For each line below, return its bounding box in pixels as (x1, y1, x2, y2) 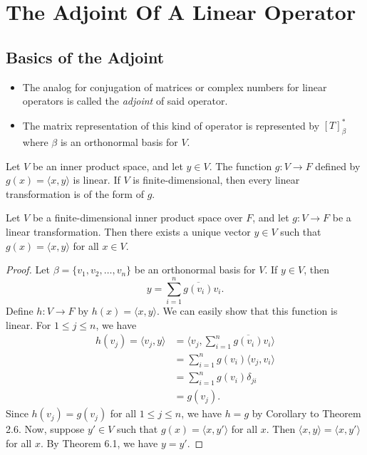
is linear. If (73, 172, 120, 187)
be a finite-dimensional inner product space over (32, 210, 243, 225)
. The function (209, 158, 272, 173)
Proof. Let (6, 262, 50, 277)
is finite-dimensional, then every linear (133, 172, 300, 187)
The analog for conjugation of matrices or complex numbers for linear (22, 79, 327, 94)
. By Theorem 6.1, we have (40, 435, 158, 450)
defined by (315, 158, 361, 173)
